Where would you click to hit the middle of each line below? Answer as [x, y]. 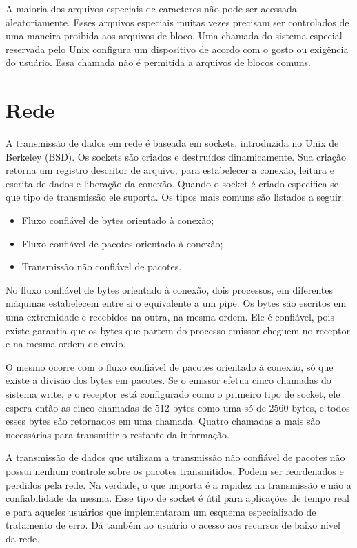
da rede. [23, 538]
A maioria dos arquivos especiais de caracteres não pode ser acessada [151, 8]
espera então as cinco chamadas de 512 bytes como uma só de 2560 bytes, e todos [178, 407]
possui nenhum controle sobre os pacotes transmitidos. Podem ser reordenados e [175, 470]
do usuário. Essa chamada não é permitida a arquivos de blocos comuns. [158, 62]
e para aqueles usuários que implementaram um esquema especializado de [161, 511]
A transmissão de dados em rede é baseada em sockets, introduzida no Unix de [172, 143]
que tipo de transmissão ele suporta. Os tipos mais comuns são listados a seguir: [175, 197]
